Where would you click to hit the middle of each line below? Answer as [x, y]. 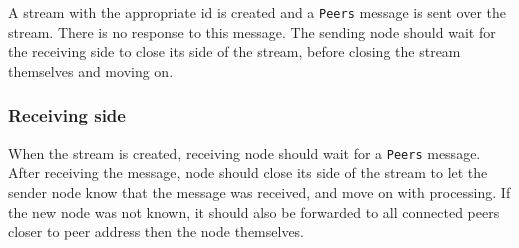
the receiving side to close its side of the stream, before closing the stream [234, 51]
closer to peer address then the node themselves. [156, 231]
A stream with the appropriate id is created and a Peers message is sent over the [257, 12]
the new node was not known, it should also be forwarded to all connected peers [254, 211]
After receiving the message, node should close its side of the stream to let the [248, 172]
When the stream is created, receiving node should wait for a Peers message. [244, 152]
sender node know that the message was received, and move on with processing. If [259, 191]
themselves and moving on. [91, 70]
